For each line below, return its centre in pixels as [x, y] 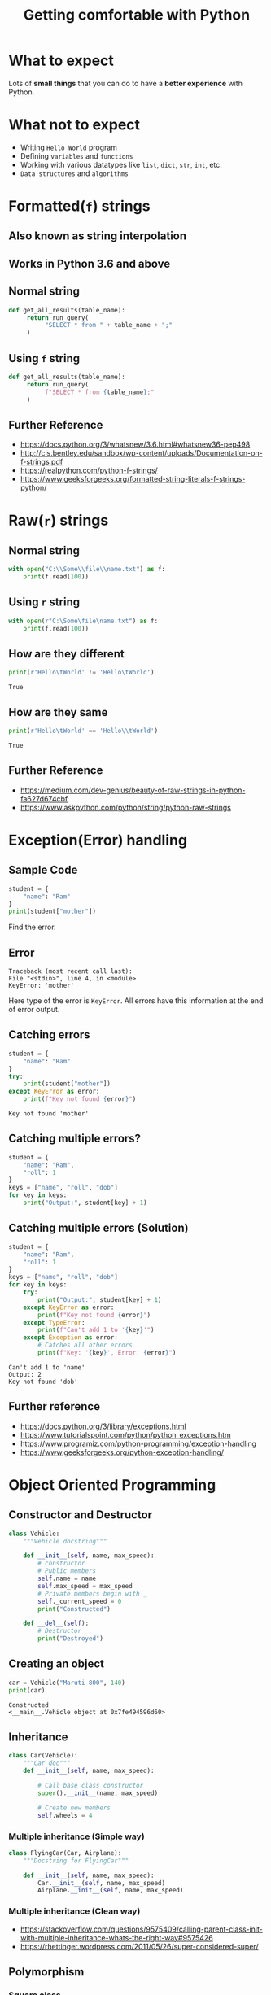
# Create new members [74, 1808]
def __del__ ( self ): [56, 1624]
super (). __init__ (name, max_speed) [98, 1793]
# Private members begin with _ [93, 1593]
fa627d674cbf [44, 798]
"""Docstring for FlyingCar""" [76, 1861]
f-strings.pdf [42, 462]
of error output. [34, 1010]
